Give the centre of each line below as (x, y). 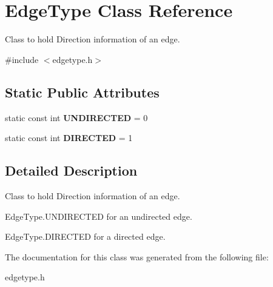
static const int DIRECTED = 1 (69, 138)
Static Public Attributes (82, 92)
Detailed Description (71, 170)
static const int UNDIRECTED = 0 (76, 117)
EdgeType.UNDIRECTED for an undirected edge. (99, 216)
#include (22, 59)
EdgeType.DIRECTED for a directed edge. (85, 236)
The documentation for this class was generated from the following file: (137, 256)
